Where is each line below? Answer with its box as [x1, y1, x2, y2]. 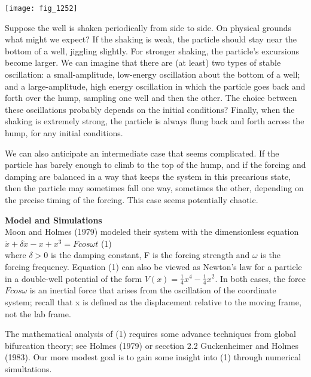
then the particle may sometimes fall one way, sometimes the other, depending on [5, 182, 304, 194]
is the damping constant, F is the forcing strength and [51, 249, 250, 261]
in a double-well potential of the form [5, 272, 142, 284]
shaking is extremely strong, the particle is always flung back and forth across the [5, 115, 304, 127]
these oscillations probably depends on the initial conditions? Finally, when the [5, 103, 295, 115]
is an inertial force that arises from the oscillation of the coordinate [29, 284, 276, 296]
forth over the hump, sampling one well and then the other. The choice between [5, 91, 297, 104]
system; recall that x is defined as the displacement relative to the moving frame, [5, 295, 301, 308]
